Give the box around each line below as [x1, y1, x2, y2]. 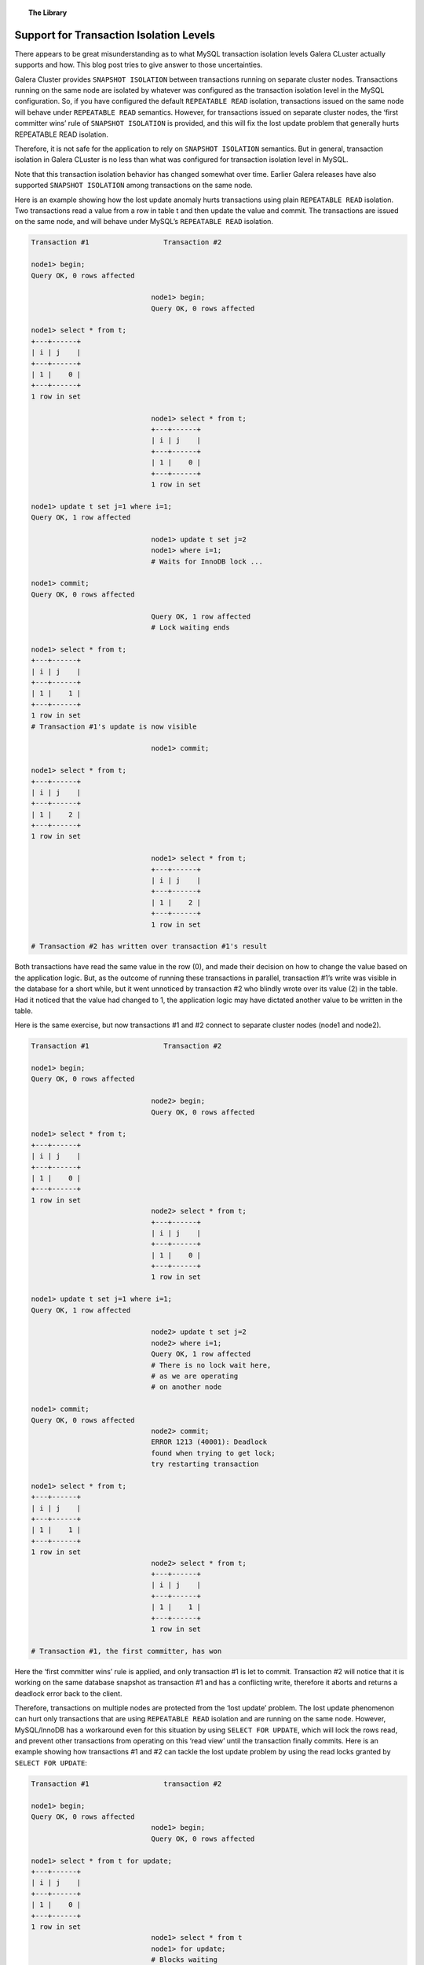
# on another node [151, 1383, 222, 1391]
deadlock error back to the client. [14, 1688, 122, 1698]
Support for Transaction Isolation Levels [14, 28, 215, 42]
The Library [28, 8, 68, 17]
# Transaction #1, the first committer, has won [31, 1647, 222, 1655]
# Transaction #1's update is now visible [31, 722, 197, 731]
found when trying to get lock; [151, 1449, 276, 1457]
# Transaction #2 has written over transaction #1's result [31, 942, 268, 951]
